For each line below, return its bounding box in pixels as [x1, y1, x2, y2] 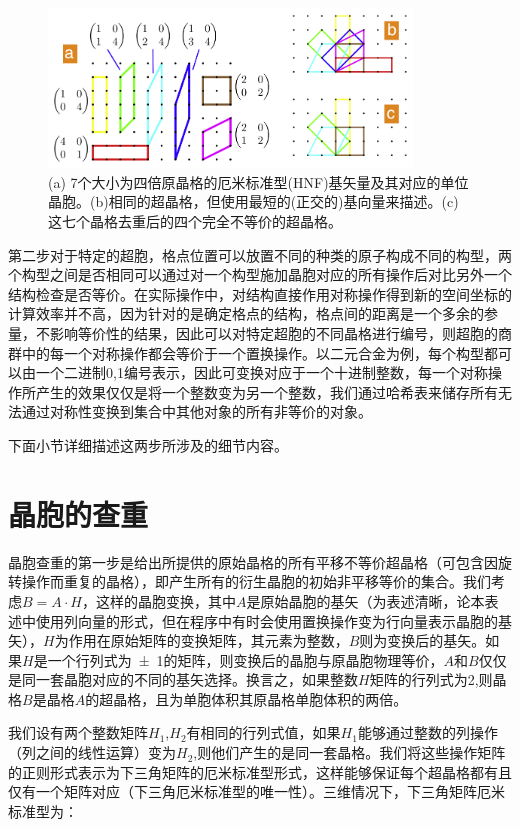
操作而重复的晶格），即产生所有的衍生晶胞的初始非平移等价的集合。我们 [21, 571, 491, 592]
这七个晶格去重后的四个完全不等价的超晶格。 [48, 211, 342, 232]
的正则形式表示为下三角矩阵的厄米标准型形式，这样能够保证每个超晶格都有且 [8, 761, 512, 782]
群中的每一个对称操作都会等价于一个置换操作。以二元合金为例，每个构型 [8, 342, 484, 363]
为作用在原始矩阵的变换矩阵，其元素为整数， [54, 630, 349, 651]
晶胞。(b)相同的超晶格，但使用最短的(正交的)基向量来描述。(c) [48, 191, 459, 212]
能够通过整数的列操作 [357, 722, 498, 743]
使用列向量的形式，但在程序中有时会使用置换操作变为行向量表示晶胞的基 [35, 610, 512, 631]
